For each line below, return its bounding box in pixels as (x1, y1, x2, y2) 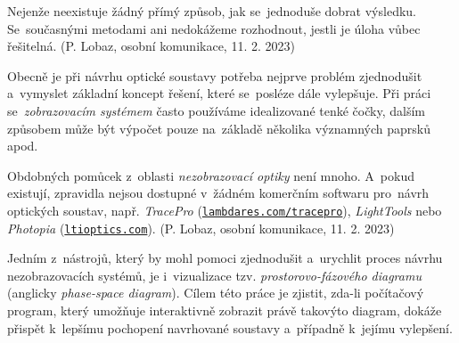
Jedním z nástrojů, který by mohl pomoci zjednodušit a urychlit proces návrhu (7, 249, 443, 267)
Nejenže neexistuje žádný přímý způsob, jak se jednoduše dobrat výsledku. (7, 2, 416, 20)
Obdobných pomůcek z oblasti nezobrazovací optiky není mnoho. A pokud (7, 166, 414, 184)
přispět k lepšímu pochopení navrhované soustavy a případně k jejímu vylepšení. (7, 318, 453, 337)
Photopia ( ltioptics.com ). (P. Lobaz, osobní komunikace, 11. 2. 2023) (7, 218, 395, 237)
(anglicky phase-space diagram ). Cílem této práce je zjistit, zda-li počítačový (7, 283, 424, 302)
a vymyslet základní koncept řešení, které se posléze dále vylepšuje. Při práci (7, 84, 431, 102)
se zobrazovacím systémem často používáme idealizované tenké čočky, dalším (7, 101, 425, 119)
